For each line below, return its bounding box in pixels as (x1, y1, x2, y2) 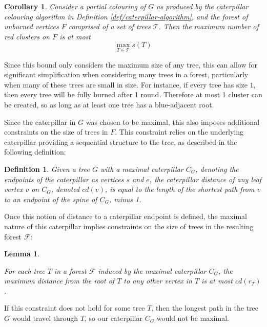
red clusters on (4, 31, 50, 41)
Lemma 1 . (4, 248, 40, 259)
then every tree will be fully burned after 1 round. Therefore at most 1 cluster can (4, 89, 262, 100)
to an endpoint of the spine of (4, 193, 97, 204)
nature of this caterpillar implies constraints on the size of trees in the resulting (4, 221, 254, 231)
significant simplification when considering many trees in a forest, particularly (4, 69, 249, 80)
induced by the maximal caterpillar (98, 265, 207, 276)
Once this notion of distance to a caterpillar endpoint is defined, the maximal (4, 211, 247, 222)
